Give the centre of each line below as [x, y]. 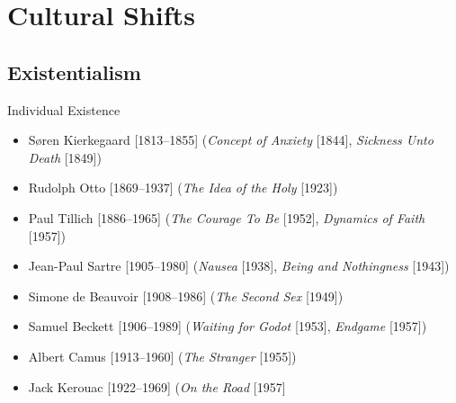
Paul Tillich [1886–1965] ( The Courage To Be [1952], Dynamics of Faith [227, 217]
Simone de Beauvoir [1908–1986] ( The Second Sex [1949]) [186, 296]
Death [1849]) [65, 157]
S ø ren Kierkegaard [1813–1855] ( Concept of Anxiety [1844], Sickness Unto [231, 140]
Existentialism [74, 72]
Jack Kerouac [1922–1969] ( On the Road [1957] [157, 386]
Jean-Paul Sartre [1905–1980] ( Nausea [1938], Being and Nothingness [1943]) [239, 266]
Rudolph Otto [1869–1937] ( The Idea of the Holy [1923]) [183, 188]
